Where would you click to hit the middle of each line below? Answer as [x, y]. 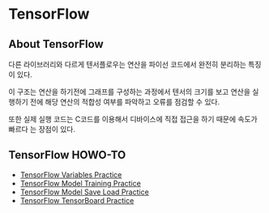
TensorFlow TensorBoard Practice [77, 200]
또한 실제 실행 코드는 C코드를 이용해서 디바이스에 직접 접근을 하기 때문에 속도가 [133, 119]
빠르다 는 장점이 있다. [42, 129]
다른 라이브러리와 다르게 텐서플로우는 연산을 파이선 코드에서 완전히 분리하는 [128, 64]
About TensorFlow [56, 44]
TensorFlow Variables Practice [71, 174]
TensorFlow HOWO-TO [67, 155]
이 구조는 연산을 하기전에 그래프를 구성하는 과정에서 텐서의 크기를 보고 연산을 [130, 92]
